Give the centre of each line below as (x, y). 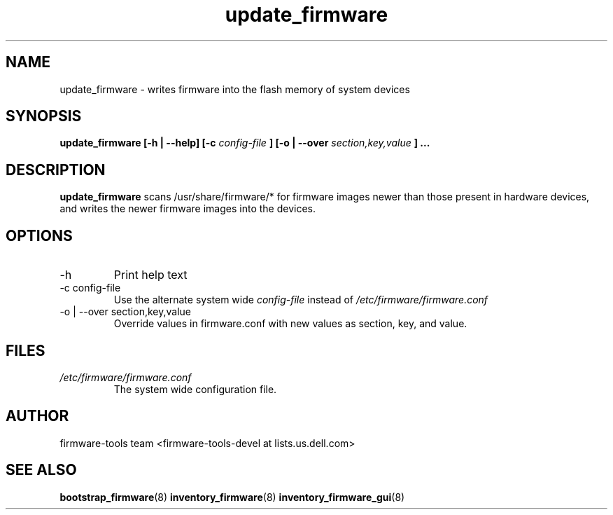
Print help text (150, 275)
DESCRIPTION (56, 170)
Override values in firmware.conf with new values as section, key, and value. (290, 324)
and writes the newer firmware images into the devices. (188, 209)
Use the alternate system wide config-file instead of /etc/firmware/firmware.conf (301, 300)
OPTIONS (39, 235)
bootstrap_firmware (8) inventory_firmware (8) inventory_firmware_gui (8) (232, 497)
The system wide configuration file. (195, 389)
